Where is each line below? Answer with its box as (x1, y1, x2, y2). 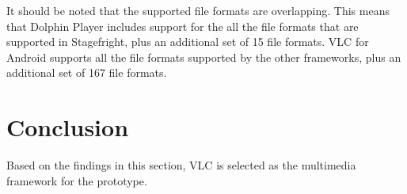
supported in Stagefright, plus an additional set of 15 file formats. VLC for (6, 33, 369, 50)
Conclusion (6, 111, 129, 143)
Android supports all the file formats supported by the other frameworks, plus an (6, 48, 401, 65)
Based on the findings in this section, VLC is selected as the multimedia (6, 157, 356, 173)
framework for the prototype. (6, 172, 147, 188)
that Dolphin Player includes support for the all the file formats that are (6, 17, 359, 34)
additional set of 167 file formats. (6, 64, 167, 81)
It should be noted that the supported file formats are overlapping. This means (6, 2, 390, 18)
